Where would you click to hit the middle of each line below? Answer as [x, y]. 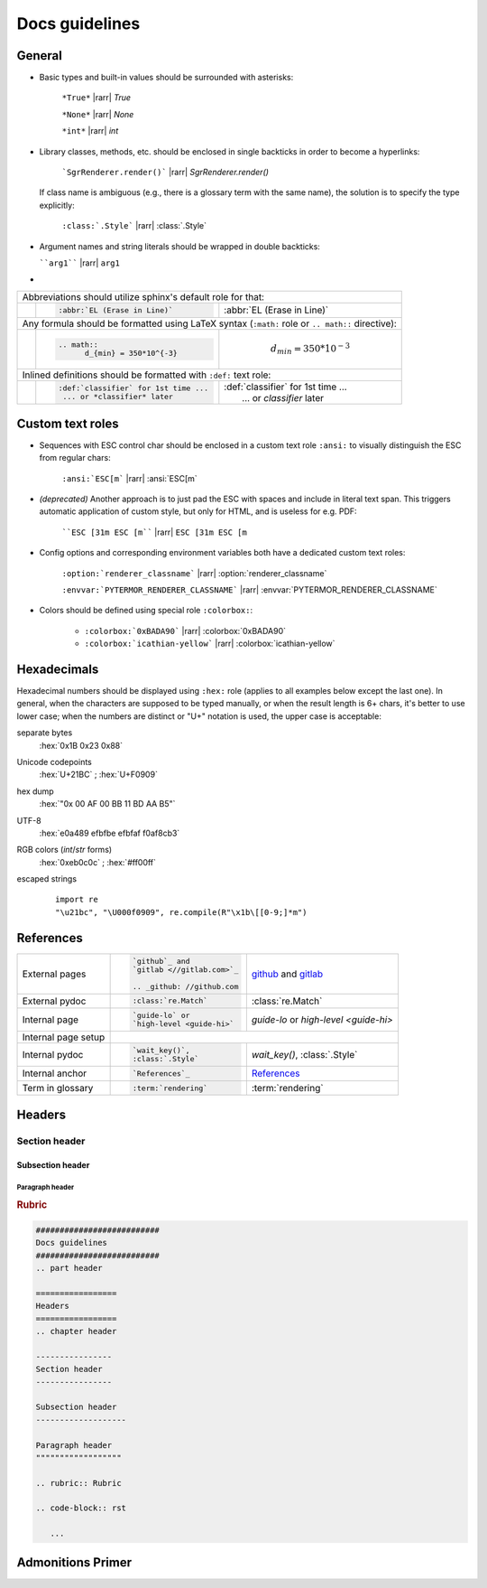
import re [77, 900]
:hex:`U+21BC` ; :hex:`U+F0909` [98, 775]
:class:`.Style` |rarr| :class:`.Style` [134, 226]
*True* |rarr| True [96, 98]
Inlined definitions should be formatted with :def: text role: [147, 375]
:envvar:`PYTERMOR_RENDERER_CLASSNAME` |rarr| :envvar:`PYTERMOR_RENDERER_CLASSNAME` [249, 589]
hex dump [35, 791]
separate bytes [45, 733]
